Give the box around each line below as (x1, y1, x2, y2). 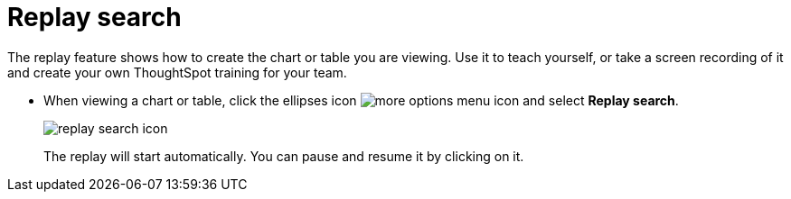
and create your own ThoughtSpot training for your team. (7, 64, 347, 80)
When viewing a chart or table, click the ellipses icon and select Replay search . (43, 92, 679, 108)
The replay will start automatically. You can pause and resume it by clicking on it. (43, 148, 524, 164)
